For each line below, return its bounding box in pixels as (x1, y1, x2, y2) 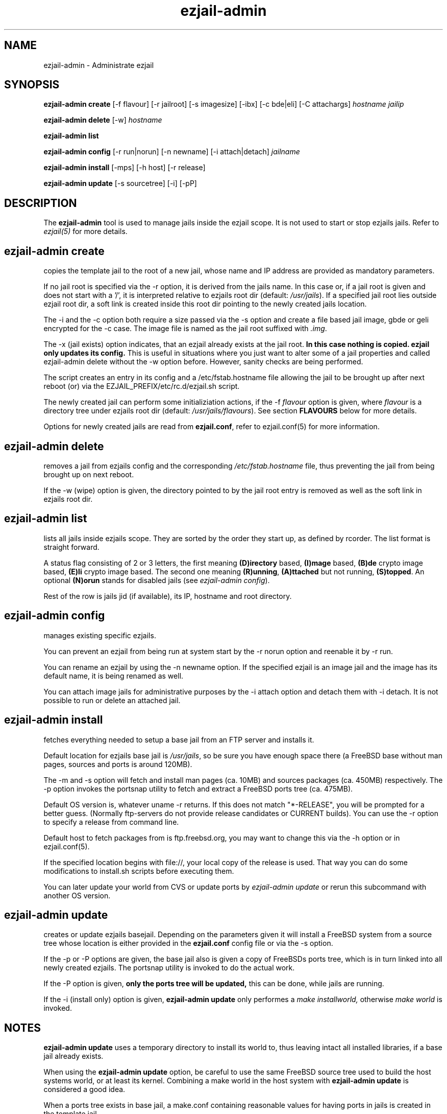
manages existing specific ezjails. (43, 631, 156, 640)
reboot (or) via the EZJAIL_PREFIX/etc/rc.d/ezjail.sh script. (43, 382, 240, 391)
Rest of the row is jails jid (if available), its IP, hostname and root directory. (43, 591, 292, 600)
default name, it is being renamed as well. (43, 671, 184, 680)
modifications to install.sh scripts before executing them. (43, 866, 234, 875)
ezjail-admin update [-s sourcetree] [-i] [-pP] (43, 179, 197, 188)
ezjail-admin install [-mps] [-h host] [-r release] (43, 163, 206, 172)
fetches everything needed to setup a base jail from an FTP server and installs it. (43, 735, 314, 744)
